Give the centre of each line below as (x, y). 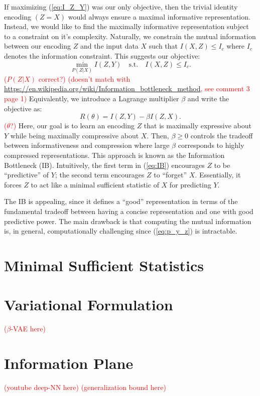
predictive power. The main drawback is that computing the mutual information (128, 221)
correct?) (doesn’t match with (84, 78)
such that (163, 46)
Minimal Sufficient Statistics (104, 265)
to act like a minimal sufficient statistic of (95, 184)
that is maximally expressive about (198, 126)
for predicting (190, 184)
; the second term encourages (100, 175)
